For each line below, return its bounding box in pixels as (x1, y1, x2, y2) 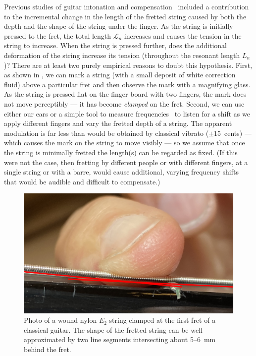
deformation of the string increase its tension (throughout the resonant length (4, 50, 240, 60)
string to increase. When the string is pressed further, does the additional (4, 40, 227, 51)
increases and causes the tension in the (124, 30, 242, 41)
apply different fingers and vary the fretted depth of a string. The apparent (4, 118, 232, 128)
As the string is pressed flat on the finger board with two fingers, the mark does (4, 89, 247, 99)
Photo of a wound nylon (24, 315, 97, 325)
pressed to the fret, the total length (4, 30, 111, 41)
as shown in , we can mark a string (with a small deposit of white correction (4, 69, 236, 80)
